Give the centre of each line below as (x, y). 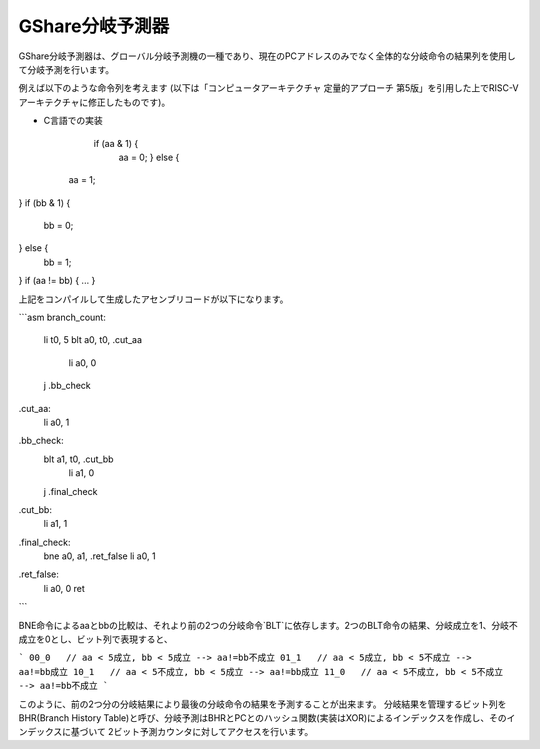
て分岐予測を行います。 (66, 69)
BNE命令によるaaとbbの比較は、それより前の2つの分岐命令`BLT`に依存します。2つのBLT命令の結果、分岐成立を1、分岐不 (268, 625)
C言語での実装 (73, 121)
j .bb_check (67, 386)
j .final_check (70, 491)
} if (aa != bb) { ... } (57, 281)
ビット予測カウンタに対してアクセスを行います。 (213, 732)
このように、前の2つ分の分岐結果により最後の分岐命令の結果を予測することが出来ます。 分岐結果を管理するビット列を (262, 704)
